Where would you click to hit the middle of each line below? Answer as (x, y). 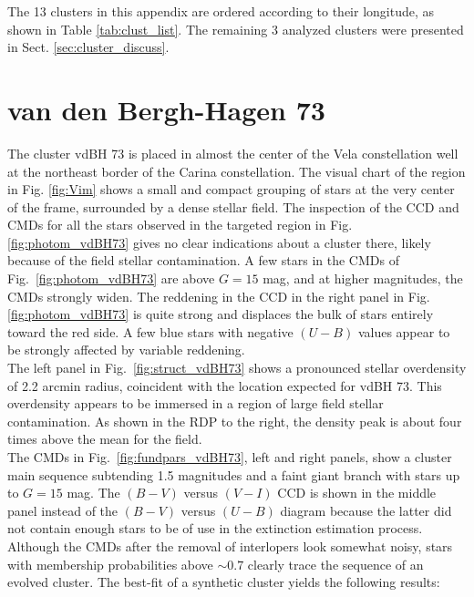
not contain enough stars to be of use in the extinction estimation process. (215, 528)
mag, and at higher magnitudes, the (363, 278)
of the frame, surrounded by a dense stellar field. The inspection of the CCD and (233, 206)
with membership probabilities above (110, 564)
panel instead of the (63, 510)
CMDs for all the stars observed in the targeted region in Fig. (180, 225)
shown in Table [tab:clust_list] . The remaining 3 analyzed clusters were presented (236, 29)
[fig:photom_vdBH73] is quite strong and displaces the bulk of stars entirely (221, 314)
